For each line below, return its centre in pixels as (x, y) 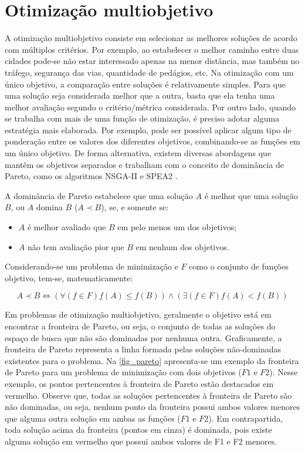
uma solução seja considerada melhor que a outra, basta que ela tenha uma (140, 95)
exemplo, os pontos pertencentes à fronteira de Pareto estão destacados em (139, 383)
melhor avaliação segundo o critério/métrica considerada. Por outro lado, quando (150, 107)
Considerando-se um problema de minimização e (91, 266)
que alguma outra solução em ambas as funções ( (93, 418)
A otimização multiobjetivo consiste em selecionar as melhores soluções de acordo (151, 38)
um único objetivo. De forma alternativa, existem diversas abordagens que (138, 153)
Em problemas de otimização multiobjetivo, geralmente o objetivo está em (138, 314)
